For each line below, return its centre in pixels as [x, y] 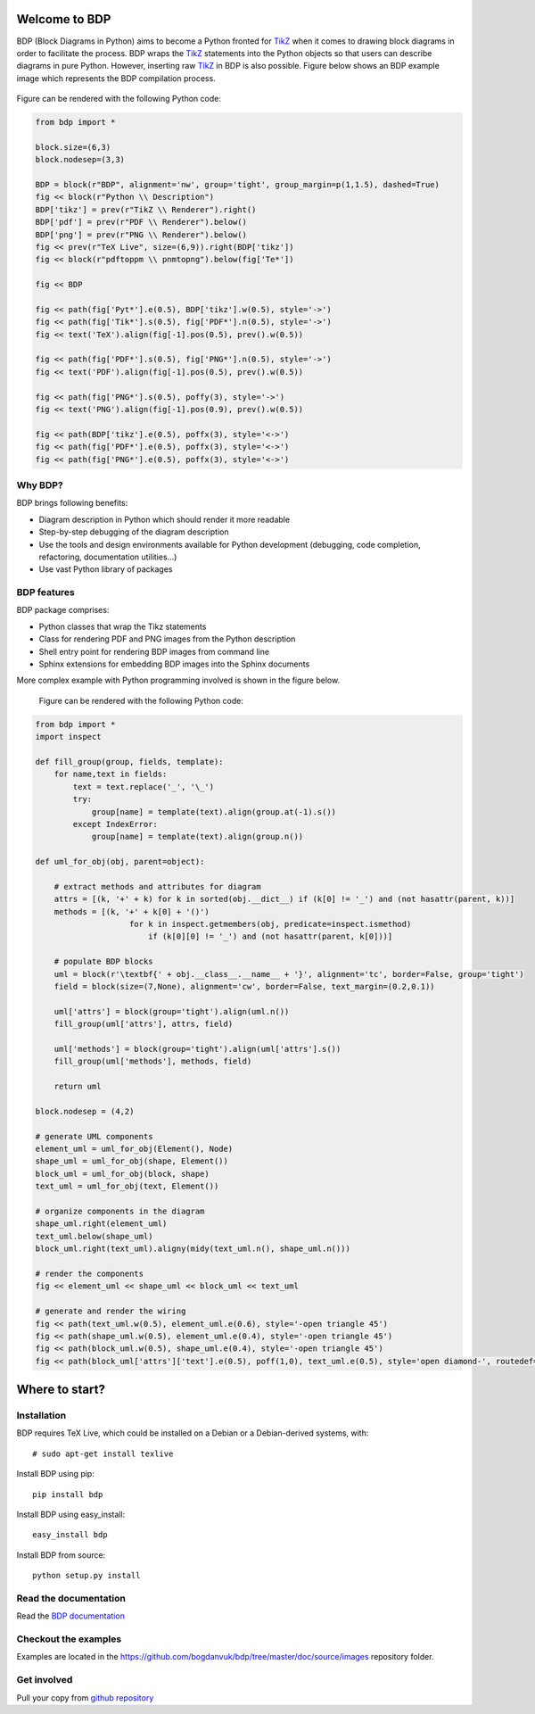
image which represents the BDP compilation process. [116, 78]
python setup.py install [86, 1576]
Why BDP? [40, 484]
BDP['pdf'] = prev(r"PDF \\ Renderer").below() [141, 222]
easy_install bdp [70, 1535]
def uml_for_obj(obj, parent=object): [120, 862]
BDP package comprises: [63, 610]
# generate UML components [94, 1136]
